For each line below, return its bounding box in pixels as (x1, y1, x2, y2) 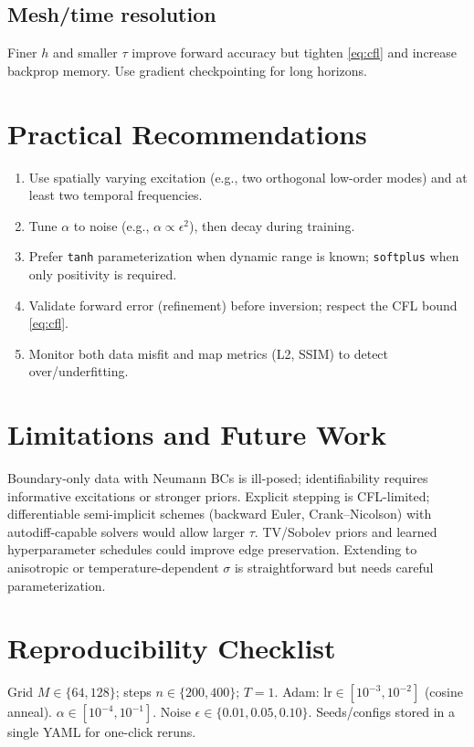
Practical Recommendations (7, 114, 367, 152)
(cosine (424, 682, 463, 701)
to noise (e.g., (73, 216, 150, 235)
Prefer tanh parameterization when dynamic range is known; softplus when (28, 247, 459, 266)
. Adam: (274, 682, 320, 701)
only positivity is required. (28, 264, 177, 283)
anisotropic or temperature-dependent (7, 558, 219, 577)
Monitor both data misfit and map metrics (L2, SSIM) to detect (28, 343, 389, 363)
